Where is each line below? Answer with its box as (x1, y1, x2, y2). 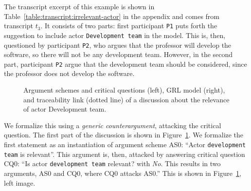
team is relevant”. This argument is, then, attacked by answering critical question (4, 149, 245, 159)
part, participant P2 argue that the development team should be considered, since (4, 58, 247, 69)
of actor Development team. (23, 104, 107, 114)
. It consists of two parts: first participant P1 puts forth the (40, 20, 217, 31)
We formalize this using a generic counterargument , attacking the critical (4, 120, 221, 130)
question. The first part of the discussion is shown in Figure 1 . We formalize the (4, 130, 244, 140)
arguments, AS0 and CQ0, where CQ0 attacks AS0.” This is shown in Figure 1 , (4, 168, 241, 178)
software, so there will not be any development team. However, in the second (4, 49, 233, 59)
